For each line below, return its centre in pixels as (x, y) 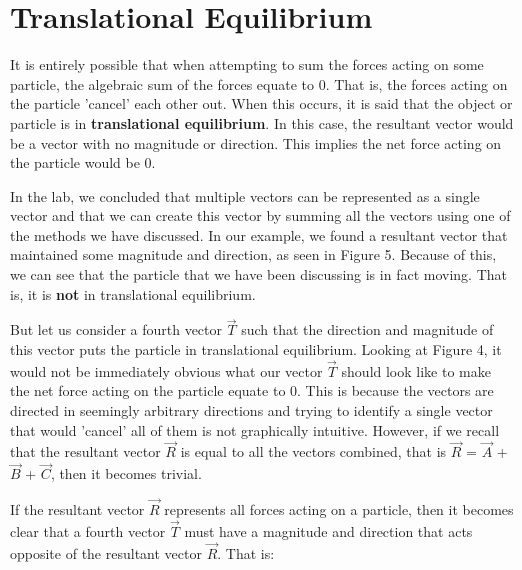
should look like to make (416, 370)
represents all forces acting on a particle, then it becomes (339, 509)
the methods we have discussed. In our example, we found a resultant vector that (259, 234)
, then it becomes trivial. (126, 473)
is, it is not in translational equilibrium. (133, 293)
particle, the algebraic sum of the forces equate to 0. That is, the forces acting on (259, 83)
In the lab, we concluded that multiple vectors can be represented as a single (245, 195)
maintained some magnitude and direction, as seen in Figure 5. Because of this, (253, 254)
